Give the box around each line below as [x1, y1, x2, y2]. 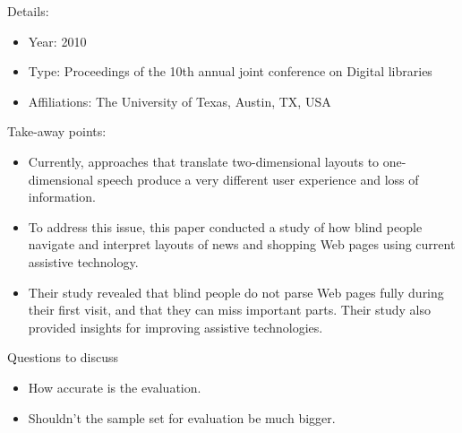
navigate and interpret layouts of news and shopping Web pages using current [28, 235, 456, 254]
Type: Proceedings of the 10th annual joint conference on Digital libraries [28, 62, 432, 81]
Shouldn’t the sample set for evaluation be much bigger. [28, 408, 336, 427]
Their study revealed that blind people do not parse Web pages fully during [28, 282, 444, 301]
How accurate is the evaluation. [28, 377, 201, 396]
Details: [7, 2, 49, 20]
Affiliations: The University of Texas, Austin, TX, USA [28, 91, 331, 110]
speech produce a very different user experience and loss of [97, 169, 419, 188]
